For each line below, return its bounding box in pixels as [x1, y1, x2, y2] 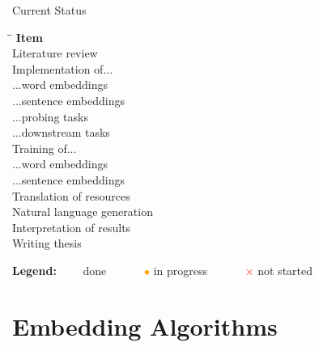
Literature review [12, 44, 98, 61]
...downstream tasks [12, 124, 110, 141]
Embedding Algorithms [12, 309, 278, 342]
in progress [153, 261, 207, 278]
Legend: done [12, 261, 107, 278]
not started [257, 261, 313, 278]
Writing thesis [12, 235, 82, 252]
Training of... [12, 139, 77, 156]
